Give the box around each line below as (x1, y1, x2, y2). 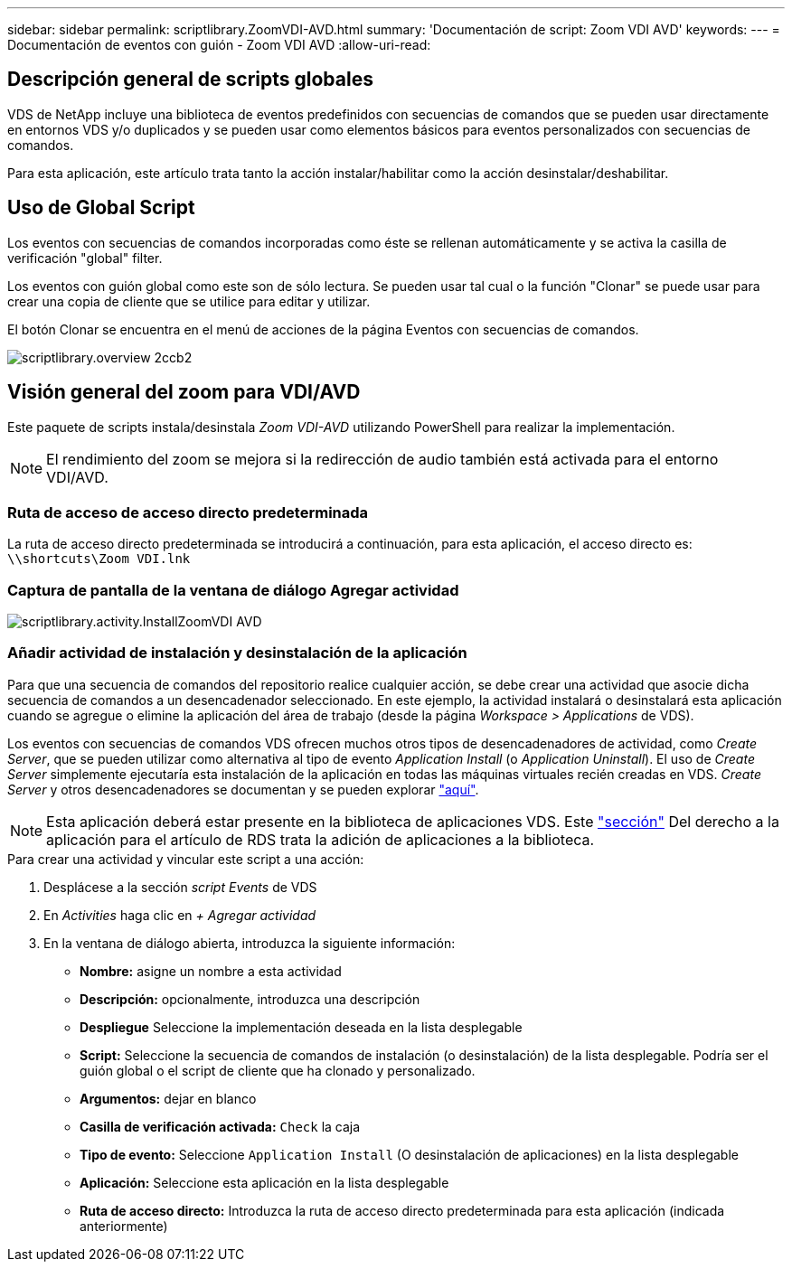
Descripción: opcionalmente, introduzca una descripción (80, 991, 420, 1007)
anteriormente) (80, 1217, 168, 1234)
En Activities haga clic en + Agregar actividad (43, 907, 316, 923)
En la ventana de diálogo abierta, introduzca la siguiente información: (43, 935, 456, 951)
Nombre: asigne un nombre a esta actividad (80, 963, 342, 979)
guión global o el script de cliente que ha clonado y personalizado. (80, 1062, 476, 1078)
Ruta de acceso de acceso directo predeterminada (7, 503, 369, 522)
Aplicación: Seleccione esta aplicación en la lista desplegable (80, 1174, 449, 1190)
